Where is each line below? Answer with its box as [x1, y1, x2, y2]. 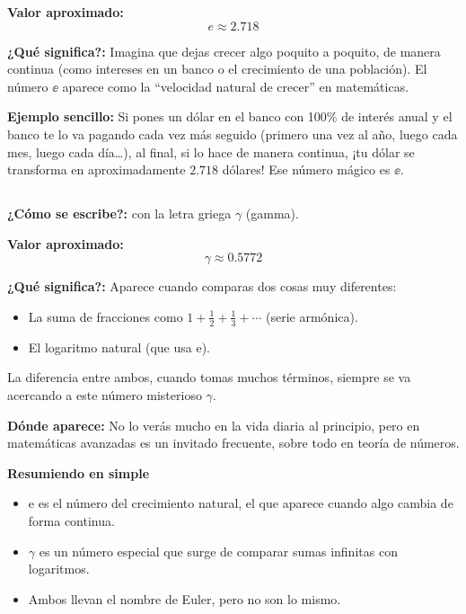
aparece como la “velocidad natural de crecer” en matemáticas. [62, 76, 409, 95]
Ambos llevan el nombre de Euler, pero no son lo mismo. [28, 589, 341, 608]
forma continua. [28, 511, 115, 529]
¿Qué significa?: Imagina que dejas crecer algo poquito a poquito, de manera [7, 41, 441, 60]
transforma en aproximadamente [7, 160, 186, 179]
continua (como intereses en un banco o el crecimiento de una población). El [7, 59, 427, 78]
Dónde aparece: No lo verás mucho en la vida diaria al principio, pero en [7, 415, 420, 434]
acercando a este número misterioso [7, 385, 202, 404]
